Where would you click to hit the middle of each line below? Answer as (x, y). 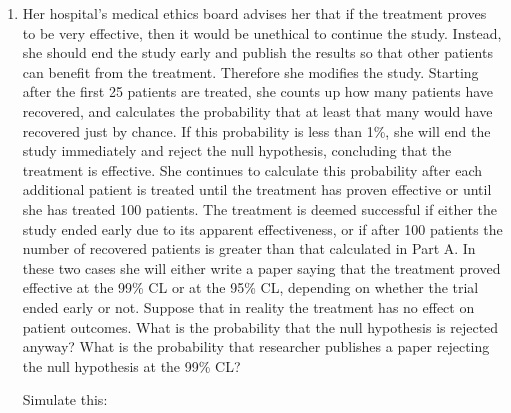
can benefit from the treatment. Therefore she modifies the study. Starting (250, 71)
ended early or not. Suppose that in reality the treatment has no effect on (248, 306)
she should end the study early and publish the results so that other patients (257, 52)
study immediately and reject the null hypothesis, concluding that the (237, 150)
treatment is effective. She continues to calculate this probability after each (252, 169)
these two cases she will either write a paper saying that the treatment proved (261, 267)
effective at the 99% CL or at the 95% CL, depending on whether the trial (250, 287)
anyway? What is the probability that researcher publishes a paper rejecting (256, 346)
